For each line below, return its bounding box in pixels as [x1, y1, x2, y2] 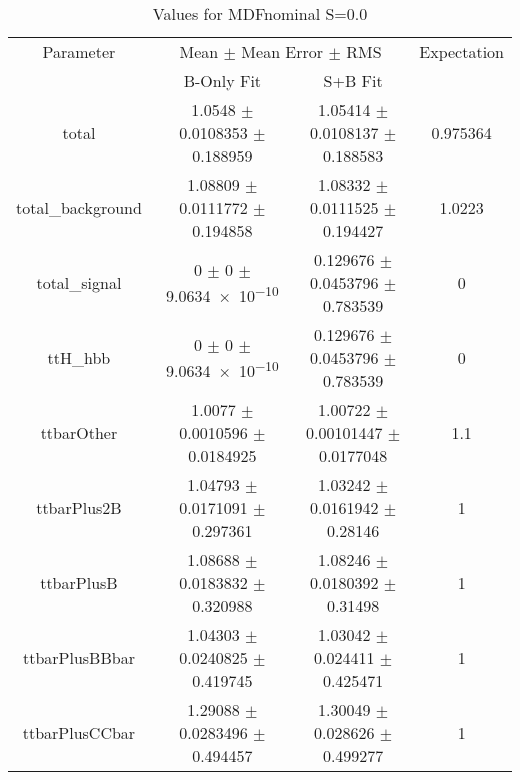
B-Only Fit [183, 69, 262, 92]
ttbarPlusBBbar [22, 646, 135, 669]
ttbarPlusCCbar [22, 721, 136, 744]
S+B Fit [323, 69, 383, 92]
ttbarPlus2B [36, 496, 122, 519]
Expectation [419, 40, 504, 63]
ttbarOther [40, 421, 118, 444]
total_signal [36, 271, 122, 294]
